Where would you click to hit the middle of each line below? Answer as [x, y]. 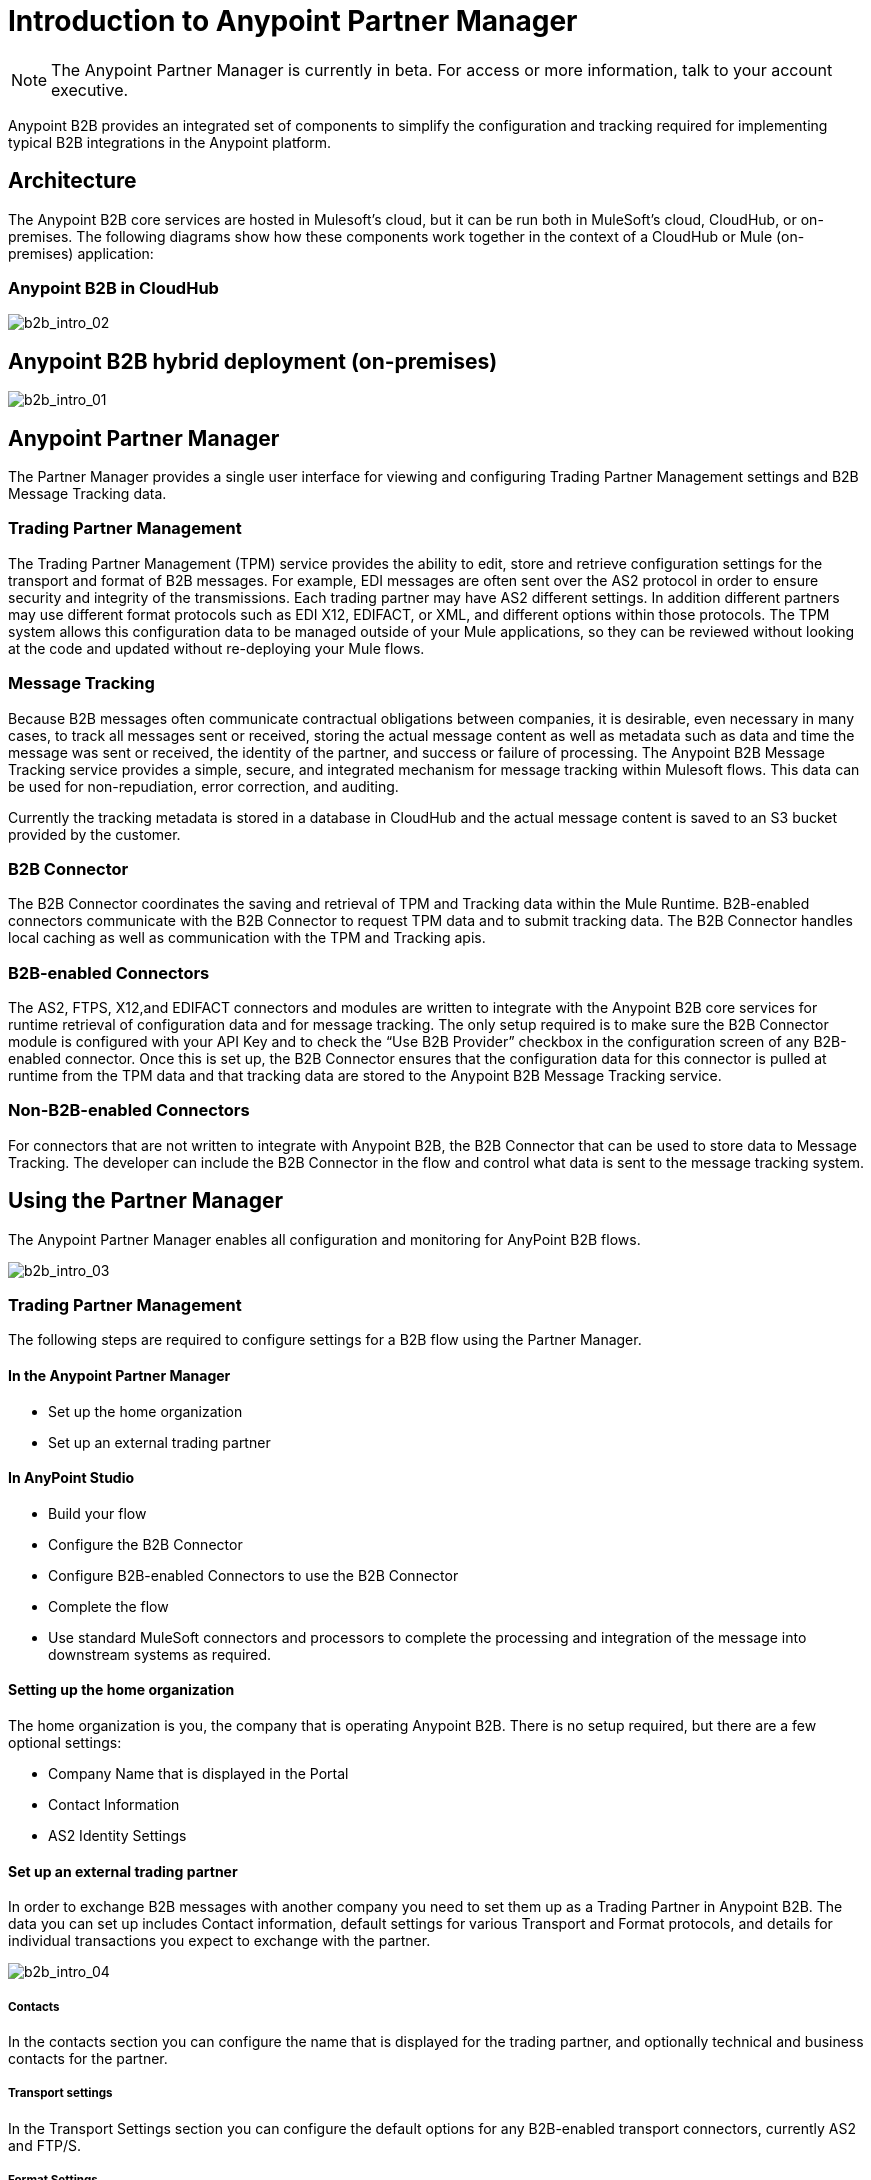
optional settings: [65, 1743]
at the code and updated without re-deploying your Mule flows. [216, 648]
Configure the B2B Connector [145, 1544]
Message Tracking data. [87, 494]
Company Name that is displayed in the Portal [198, 1774]
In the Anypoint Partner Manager [119, 1375]
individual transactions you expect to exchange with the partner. [219, 1941]
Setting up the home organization [121, 1690]
